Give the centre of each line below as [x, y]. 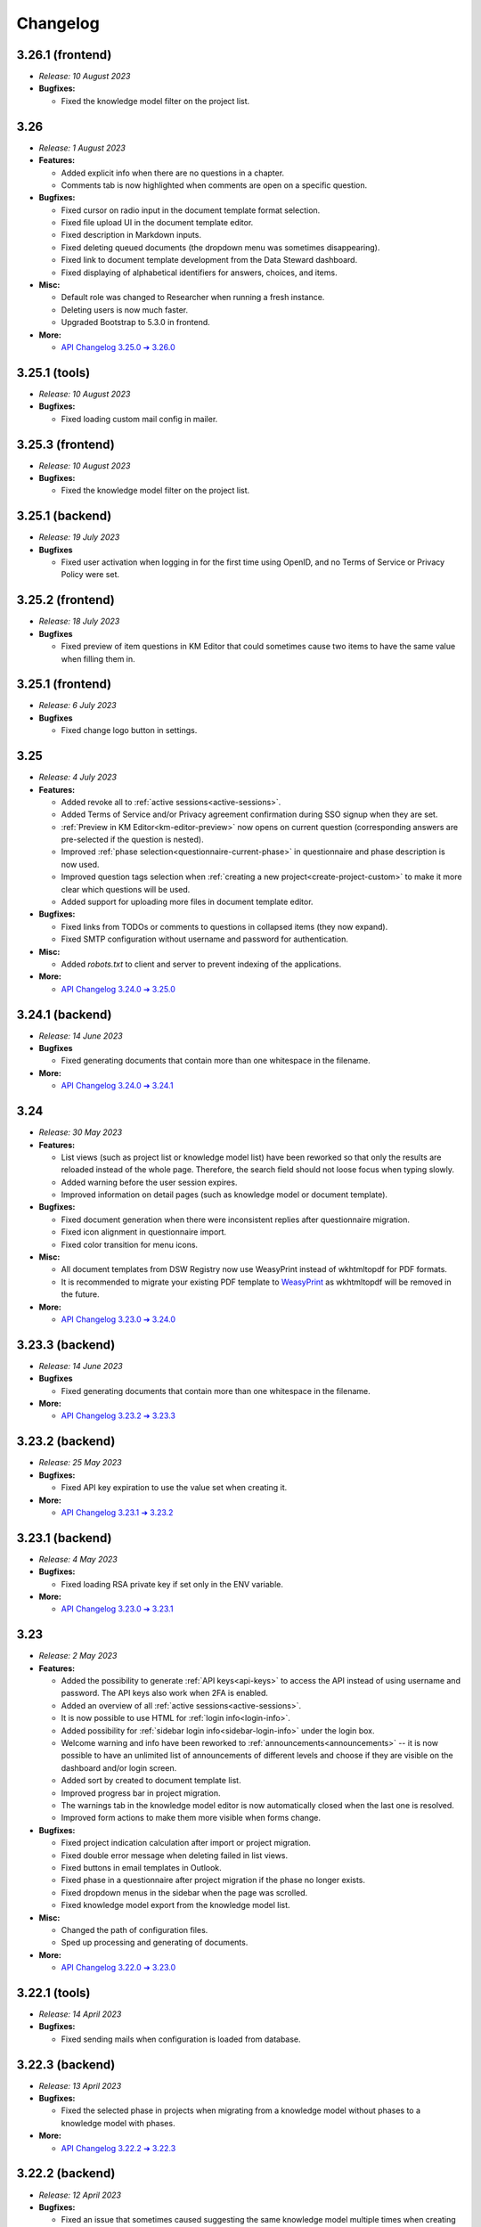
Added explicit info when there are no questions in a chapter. [173, 173]
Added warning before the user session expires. [149, 1182]
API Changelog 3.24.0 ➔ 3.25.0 [118, 989]
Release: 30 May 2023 [81, 1132]
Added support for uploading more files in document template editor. [187, 902]
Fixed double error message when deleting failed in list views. [175, 1855]
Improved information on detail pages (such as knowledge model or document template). [224, 1195]
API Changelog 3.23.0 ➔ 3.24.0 [118, 1319]
